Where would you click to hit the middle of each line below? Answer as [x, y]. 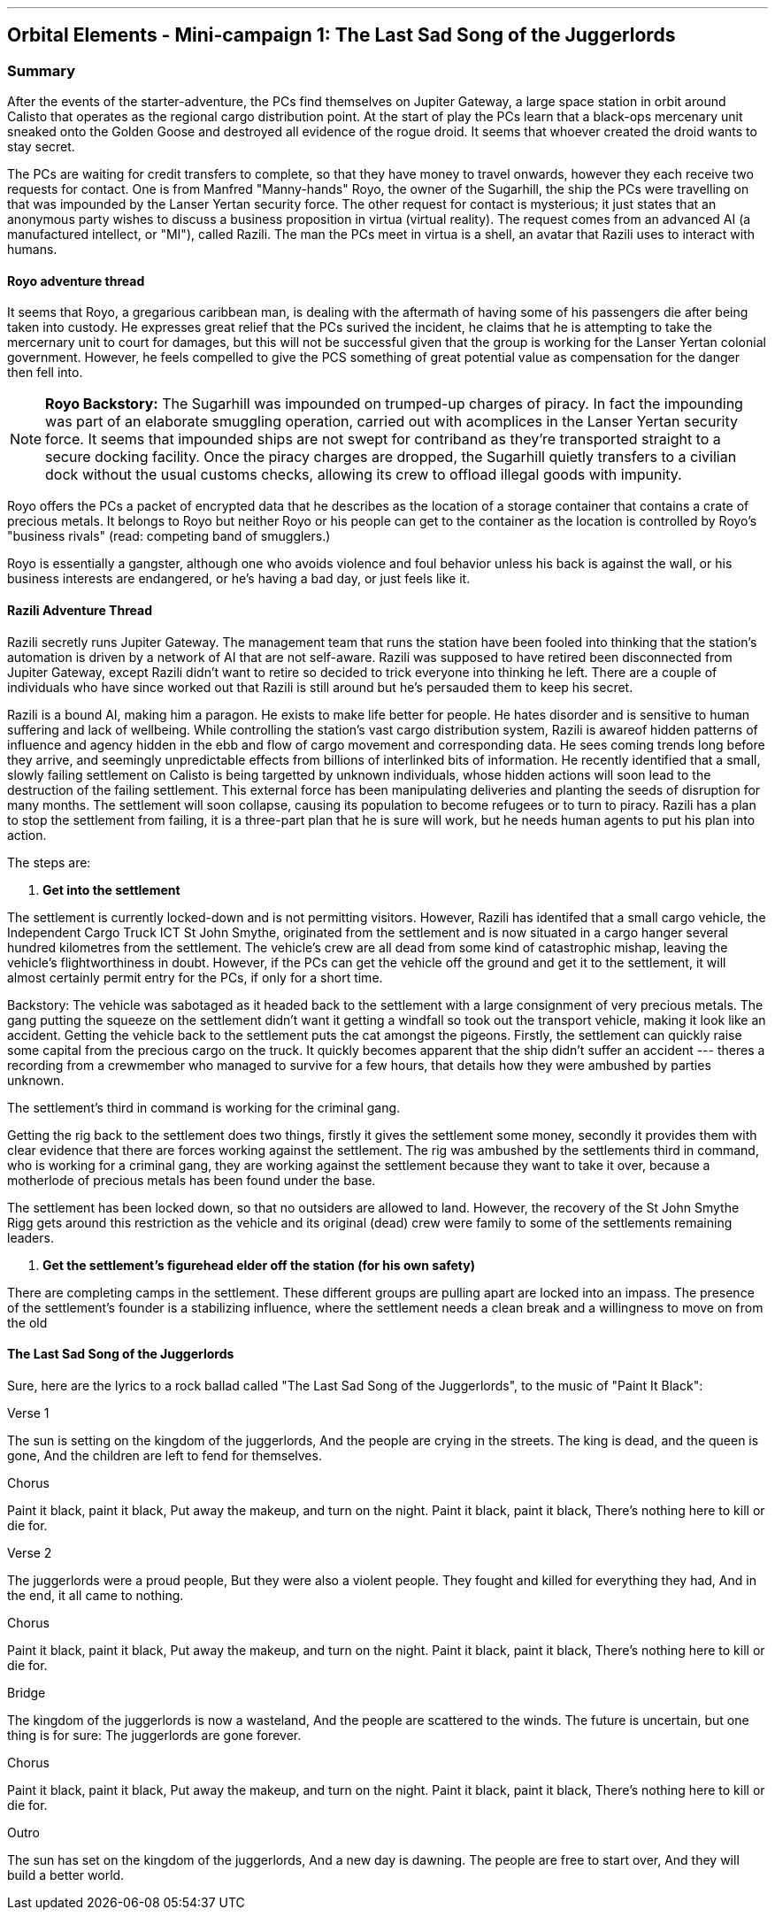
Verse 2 [30, 1552]
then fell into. [45, 373]
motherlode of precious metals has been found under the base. [192, 1180]
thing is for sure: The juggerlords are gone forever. [154, 1735]
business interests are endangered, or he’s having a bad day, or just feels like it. [239, 579]
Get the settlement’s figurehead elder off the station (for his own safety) [259, 1265]
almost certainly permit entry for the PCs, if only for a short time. [195, 977]
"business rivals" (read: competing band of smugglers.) [169, 536]
